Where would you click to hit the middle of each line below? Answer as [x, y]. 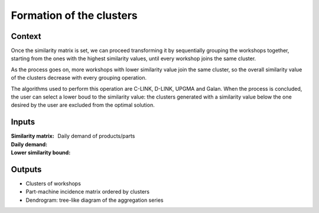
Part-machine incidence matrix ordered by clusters [88, 192]
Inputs [23, 122]
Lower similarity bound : [41, 153]
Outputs [26, 169]
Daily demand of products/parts [96, 136]
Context [26, 36]
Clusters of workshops [53, 183]
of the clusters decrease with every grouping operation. [79, 78]
